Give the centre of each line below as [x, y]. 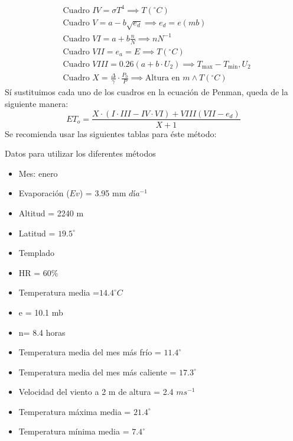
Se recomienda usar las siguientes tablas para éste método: [111, 133]
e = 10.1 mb [41, 312]
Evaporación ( [44, 193]
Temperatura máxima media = [75, 411]
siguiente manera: [37, 103]
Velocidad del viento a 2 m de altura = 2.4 [96, 392]
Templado [37, 253]
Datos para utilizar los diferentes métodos [80, 153]
